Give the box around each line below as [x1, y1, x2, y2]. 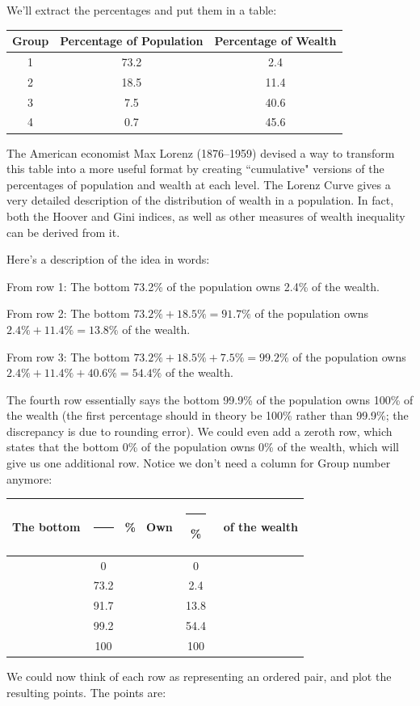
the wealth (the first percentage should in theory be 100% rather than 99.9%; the [6, 407, 409, 424]
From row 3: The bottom [6, 348, 130, 365]
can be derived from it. [6, 223, 120, 240]
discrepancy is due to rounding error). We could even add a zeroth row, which [6, 422, 393, 439]
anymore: [6, 470, 52, 487]
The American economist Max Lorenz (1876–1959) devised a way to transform [6, 144, 395, 161]
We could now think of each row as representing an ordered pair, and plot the [6, 668, 392, 685]
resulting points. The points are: [6, 683, 166, 700]
